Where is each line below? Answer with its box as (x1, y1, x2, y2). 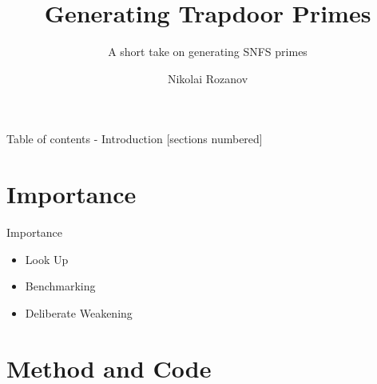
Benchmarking (25, 278, 96, 294)
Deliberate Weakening (25, 304, 133, 321)
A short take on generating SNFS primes (108, 43, 308, 60)
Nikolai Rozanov (167, 70, 248, 86)
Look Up (25, 250, 69, 267)
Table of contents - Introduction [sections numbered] (6, 130, 263, 147)
